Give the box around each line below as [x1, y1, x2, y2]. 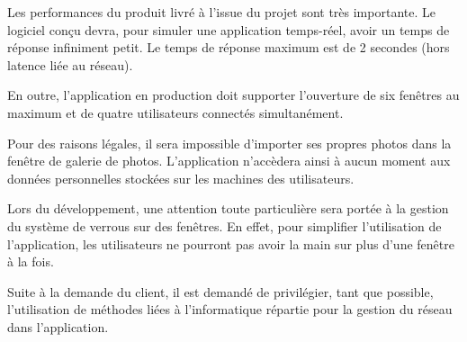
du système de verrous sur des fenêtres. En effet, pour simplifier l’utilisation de [7, 216, 442, 235]
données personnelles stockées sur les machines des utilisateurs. [7, 168, 355, 187]
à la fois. [7, 252, 54, 271]
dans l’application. [7, 317, 109, 336]
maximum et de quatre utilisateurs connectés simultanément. [7, 103, 344, 121]
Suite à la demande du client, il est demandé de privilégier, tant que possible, [7, 282, 434, 301]
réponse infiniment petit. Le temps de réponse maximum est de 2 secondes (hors [7, 38, 450, 57]
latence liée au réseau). [7, 55, 133, 74]
